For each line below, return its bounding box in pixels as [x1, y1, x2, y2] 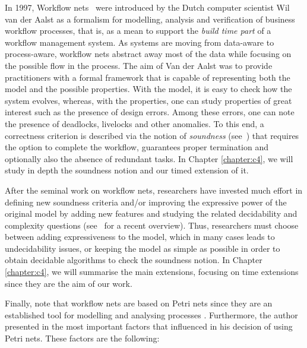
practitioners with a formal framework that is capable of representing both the [5, 71, 290, 83]
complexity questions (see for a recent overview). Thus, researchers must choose [5, 219, 299, 231]
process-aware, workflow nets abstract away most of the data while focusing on [5, 48, 292, 60]
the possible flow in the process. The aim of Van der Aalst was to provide [5, 59, 273, 71]
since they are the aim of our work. [5, 277, 132, 289]
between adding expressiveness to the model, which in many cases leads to [5, 230, 275, 243]
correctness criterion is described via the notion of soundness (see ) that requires [5, 129, 299, 141]
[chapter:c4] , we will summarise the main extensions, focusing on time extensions [5, 265, 299, 278]
